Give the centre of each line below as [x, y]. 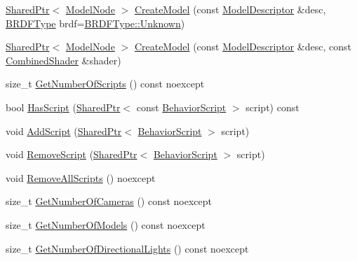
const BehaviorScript [181, 107]
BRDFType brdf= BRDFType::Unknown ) [95, 23]
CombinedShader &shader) [63, 60]
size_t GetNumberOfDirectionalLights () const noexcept [127, 248]
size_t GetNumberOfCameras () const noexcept [109, 201]
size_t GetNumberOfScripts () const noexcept [105, 84]
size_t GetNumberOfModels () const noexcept [106, 224]
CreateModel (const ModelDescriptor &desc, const [243, 47]
